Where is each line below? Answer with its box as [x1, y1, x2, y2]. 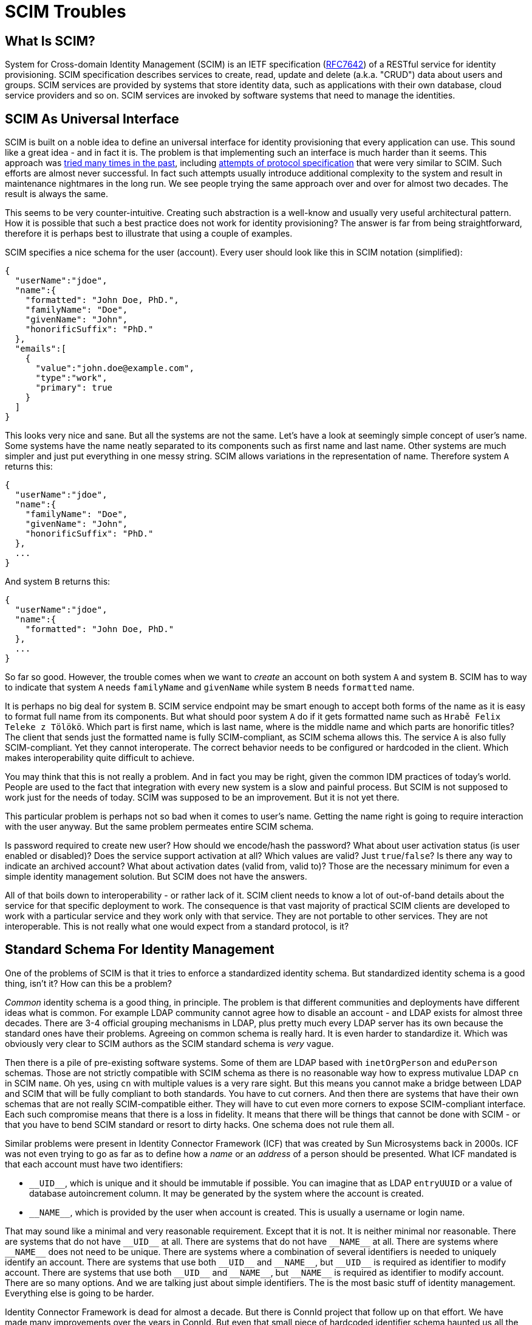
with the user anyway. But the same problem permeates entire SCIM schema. [5, 821, 314, 832]
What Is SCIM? [5, 33, 95, 49]
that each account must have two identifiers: [5, 1158, 183, 1169]
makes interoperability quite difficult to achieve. [5, 753, 195, 763]
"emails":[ [15, 344, 67, 354]
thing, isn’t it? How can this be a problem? [5, 978, 172, 989]
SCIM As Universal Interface [5, 111, 179, 127]
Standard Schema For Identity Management [5, 942, 275, 958]
